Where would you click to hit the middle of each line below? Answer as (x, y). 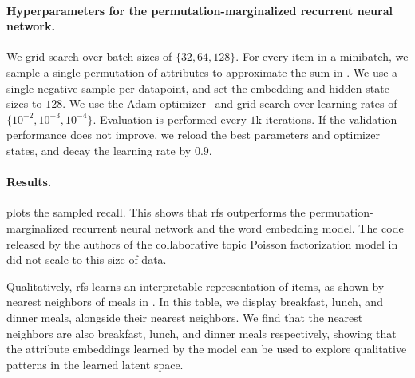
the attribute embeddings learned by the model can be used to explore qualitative (207, 349)
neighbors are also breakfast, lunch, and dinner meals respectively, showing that (202, 333)
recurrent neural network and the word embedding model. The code (238, 227)
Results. (29, 182)
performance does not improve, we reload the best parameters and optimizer (193, 135)
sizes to (24, 103)
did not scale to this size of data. (87, 259)
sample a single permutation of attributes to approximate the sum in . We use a (202, 72)
